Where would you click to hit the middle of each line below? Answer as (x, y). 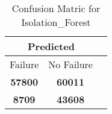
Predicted (51, 46)
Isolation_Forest (56, 22)
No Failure (70, 64)
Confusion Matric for (56, 8)
